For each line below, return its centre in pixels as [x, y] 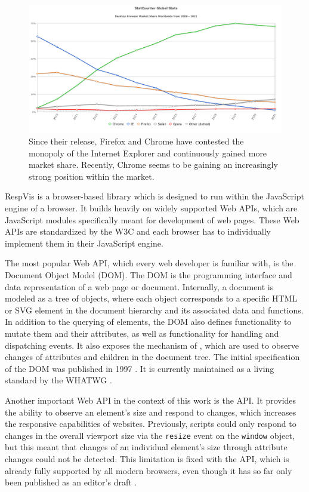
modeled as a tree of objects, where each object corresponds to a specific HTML [151, 298]
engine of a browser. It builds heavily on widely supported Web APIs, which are [151, 208]
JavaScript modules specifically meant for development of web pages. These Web [152, 219]
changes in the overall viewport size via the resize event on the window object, [150, 435]
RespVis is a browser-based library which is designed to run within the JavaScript [155, 196]
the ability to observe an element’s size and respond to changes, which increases [151, 412]
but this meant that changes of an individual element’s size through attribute [146, 447]
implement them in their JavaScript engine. [84, 243]
